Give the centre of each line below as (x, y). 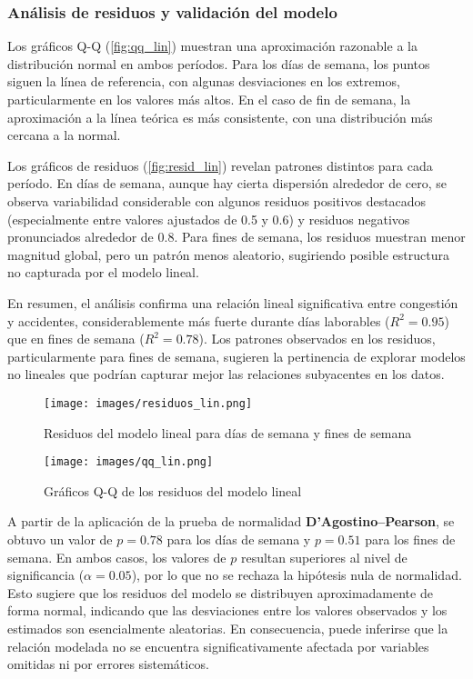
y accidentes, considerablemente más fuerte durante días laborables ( (199, 320)
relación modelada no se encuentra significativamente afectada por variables (218, 646)
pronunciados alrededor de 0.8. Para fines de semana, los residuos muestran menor (236, 237)
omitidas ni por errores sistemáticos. (108, 664)
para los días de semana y (239, 539)
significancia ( (46, 575)
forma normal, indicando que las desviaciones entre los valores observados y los (227, 610)
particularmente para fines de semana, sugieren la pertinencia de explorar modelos (236, 356)
